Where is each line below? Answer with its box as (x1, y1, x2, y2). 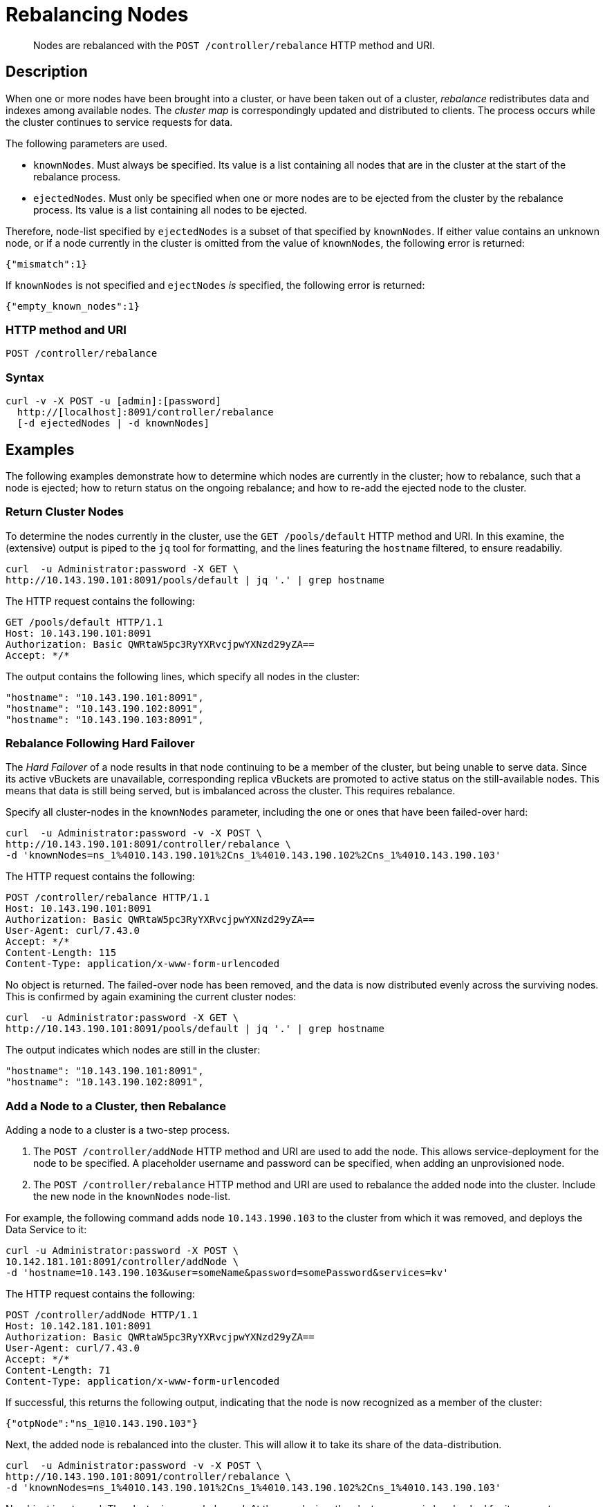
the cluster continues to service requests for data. (6, 115, 233, 128)
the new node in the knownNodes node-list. (33, 1190, 231, 1203)
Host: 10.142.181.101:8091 (6, 1320, 151, 1332)
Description (6, 63, 88, 81)
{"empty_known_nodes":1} (6, 300, 140, 312)
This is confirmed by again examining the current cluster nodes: (6, 991, 297, 1003)
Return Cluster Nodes (6, 505, 124, 519)
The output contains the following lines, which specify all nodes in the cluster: (6, 670, 360, 682)
